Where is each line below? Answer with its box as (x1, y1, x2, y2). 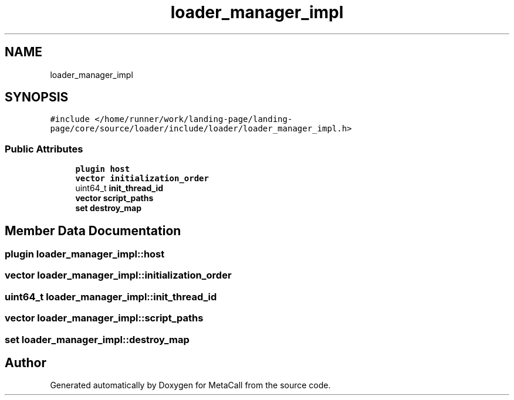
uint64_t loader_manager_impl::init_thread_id (5, 290, 217, 303)
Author (5, 355, 46, 370)
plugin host (75, 164, 130, 174)
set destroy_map (75, 203, 142, 213)
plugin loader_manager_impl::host (5, 248, 165, 260)
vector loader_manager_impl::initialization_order (5, 269, 232, 282)
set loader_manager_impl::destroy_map (5, 333, 190, 345)
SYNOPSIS (5, 90, 69, 105)
